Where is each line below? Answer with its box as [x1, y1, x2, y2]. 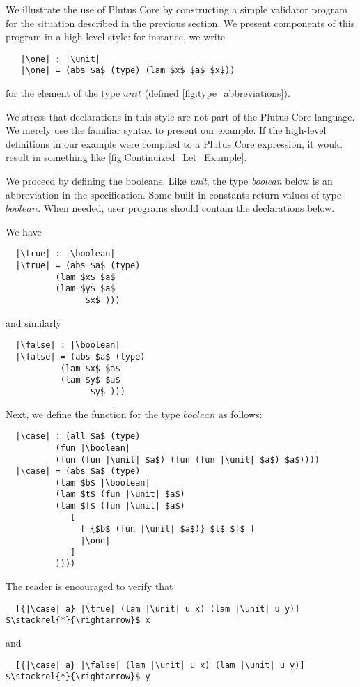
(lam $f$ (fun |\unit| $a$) [55, 501, 185, 511]
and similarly [6, 315, 61, 330]
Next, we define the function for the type [6, 406, 180, 421]
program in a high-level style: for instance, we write [6, 29, 226, 44]
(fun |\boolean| [55, 442, 130, 453]
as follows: [218, 406, 263, 421]
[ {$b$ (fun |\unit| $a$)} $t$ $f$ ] [80, 524, 255, 534]
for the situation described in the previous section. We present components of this [6, 15, 355, 30]
